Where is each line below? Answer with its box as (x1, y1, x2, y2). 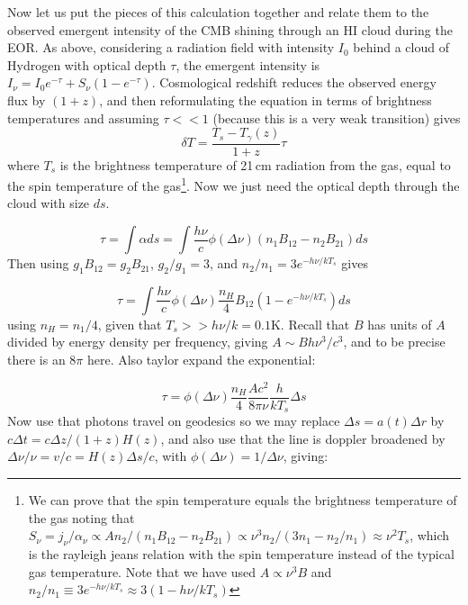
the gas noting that (28, 508, 135, 527)
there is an (7, 350, 66, 369)
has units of (367, 314, 432, 333)
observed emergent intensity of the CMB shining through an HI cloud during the (7, 20, 453, 39)
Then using (7, 254, 69, 273)
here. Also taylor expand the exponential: (86, 350, 316, 369)
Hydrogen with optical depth (7, 55, 166, 74)
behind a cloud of (353, 38, 449, 57)
